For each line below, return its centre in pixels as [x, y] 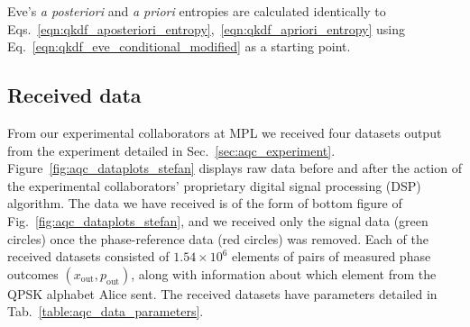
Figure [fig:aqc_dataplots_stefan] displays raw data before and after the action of [235, 168]
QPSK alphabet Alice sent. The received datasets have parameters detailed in [222, 293]
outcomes [33, 273]
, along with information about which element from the [284, 273]
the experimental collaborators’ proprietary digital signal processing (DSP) [214, 185]
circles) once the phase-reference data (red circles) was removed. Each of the [218, 238]
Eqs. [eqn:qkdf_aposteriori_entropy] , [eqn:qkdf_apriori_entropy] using [207, 28]
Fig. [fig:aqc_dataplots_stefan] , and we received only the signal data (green [218, 220]
